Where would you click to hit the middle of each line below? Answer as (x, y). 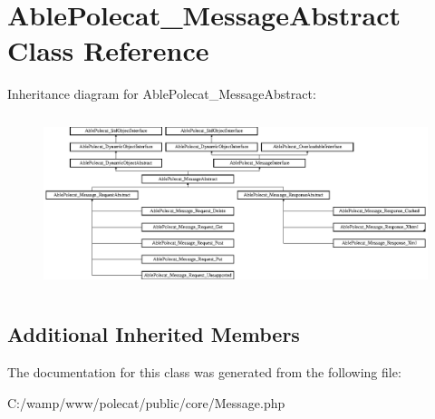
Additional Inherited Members (154, 334)
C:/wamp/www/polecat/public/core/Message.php (146, 402)
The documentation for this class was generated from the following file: (204, 372)
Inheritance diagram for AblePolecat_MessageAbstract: (162, 94)
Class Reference (108, 50)
